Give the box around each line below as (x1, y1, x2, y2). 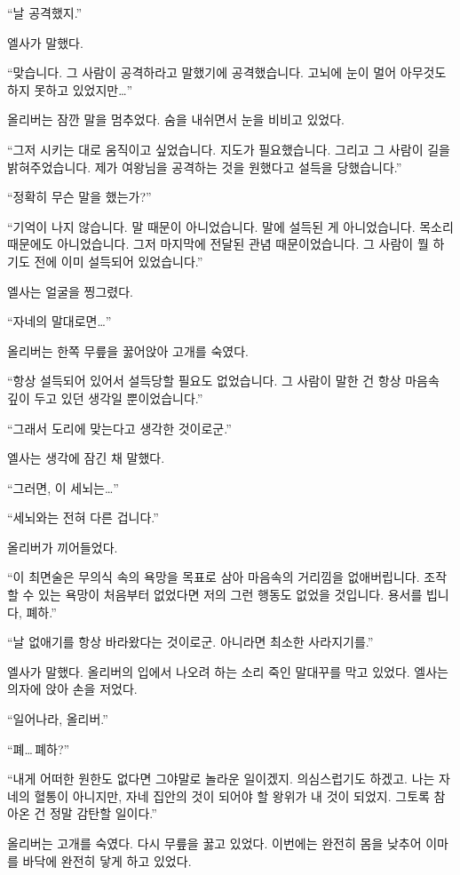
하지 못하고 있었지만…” (7, 80, 133, 99)
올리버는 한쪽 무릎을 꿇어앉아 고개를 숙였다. (7, 341, 249, 360)
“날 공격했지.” (7, 4, 83, 21)
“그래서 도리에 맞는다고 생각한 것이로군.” (7, 418, 232, 437)
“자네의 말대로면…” (7, 312, 112, 330)
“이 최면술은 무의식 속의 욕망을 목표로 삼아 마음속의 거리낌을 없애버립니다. (7, 568, 420, 586)
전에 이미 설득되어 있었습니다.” (34, 251, 203, 270)
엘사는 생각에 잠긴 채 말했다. (7, 449, 165, 467)
